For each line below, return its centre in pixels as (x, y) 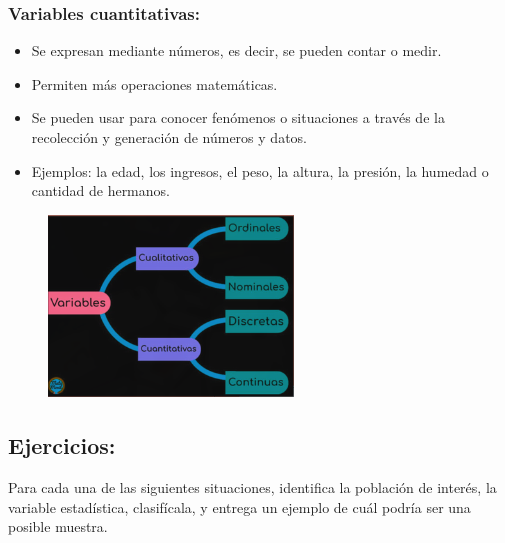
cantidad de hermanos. (100, 190)
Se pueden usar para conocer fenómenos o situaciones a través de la (238, 117)
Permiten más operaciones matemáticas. (154, 83)
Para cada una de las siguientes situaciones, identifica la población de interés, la (252, 487)
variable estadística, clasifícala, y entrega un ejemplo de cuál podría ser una (239, 506)
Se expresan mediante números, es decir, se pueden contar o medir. (236, 50)
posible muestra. (58, 526)
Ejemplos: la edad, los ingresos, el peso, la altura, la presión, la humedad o (260, 170)
